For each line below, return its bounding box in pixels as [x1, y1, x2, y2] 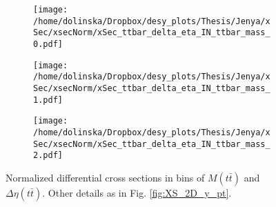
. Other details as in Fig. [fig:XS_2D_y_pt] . [42, 185, 232, 199]
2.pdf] [33, 150, 63, 161]
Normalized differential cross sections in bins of [6, 170, 205, 184]
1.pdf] [33, 95, 63, 105]
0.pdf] [33, 39, 63, 49]
